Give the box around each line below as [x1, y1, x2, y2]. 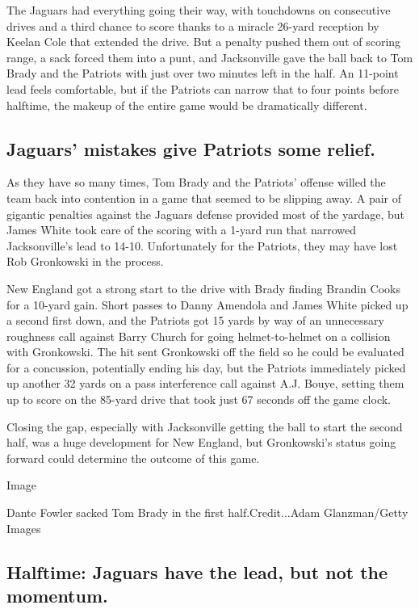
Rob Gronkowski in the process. [6, 253, 164, 270]
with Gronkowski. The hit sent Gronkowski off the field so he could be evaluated [6, 343, 404, 360]
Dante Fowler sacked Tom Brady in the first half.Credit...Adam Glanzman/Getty [6, 504, 409, 521]
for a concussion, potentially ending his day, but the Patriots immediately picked [6, 359, 406, 376]
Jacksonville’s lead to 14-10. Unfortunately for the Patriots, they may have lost [6, 237, 398, 254]
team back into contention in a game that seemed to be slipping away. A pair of [6, 189, 401, 206]
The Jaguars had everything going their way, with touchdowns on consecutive [6, 2, 391, 18]
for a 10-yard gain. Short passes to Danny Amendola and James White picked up [6, 296, 409, 313]
